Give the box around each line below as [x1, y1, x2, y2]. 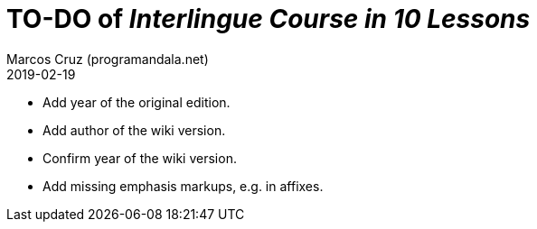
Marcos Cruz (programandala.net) [6, 50, 209, 67]
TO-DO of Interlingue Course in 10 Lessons [6, 4, 531, 34]
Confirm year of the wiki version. [42, 150, 237, 166]
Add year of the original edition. [42, 94, 231, 110]
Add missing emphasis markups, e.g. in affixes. [42, 178, 324, 194]
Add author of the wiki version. [42, 122, 226, 138]
